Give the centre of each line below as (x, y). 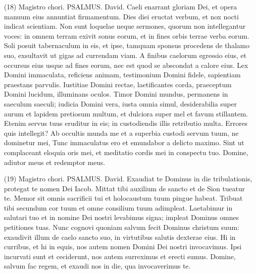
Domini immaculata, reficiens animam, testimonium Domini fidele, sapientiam (122, 75)
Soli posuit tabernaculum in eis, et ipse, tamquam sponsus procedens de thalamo (127, 45)
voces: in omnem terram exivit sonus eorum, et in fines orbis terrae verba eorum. (127, 35)
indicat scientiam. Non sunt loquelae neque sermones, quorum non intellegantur (125, 26)
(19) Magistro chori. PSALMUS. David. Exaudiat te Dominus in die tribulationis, (128, 179)
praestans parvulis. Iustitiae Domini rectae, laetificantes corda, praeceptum (118, 84)
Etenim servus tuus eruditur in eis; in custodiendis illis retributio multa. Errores (126, 123)
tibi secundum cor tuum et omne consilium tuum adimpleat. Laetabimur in (118, 207)
